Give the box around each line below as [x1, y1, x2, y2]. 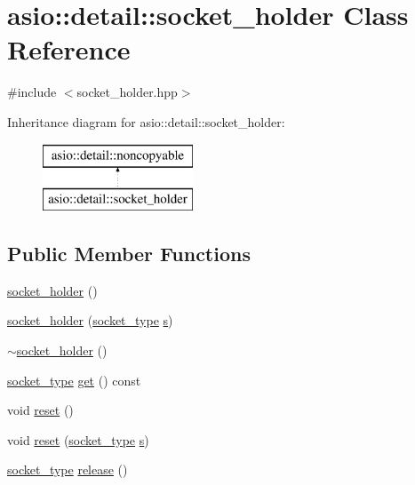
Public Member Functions [7, 240, 251, 267]
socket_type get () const [7, 370, 141, 389]
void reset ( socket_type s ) [7, 430, 149, 449]
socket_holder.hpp [76, 83, 178, 101]
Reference [7, 31, 131, 68]
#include [7, 83, 57, 101]
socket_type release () [7, 460, 128, 479]
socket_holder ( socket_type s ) [7, 311, 173, 330]
